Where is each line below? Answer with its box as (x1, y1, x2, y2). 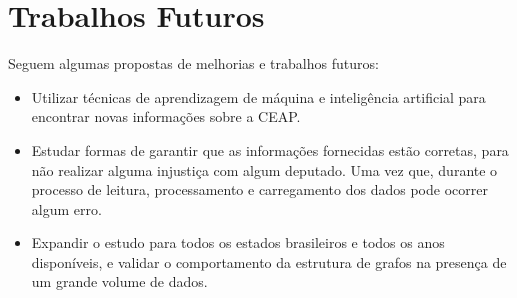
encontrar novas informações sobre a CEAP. (31, 106, 301, 127)
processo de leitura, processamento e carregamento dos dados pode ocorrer (31, 179, 488, 200)
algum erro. (31, 198, 102, 219)
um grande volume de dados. (31, 271, 208, 292)
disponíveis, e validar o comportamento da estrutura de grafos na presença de (31, 251, 507, 272)
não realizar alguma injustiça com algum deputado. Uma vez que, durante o (31, 159, 498, 180)
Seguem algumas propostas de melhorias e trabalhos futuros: (8, 53, 379, 74)
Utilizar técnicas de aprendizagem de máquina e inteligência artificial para (31, 86, 486, 107)
